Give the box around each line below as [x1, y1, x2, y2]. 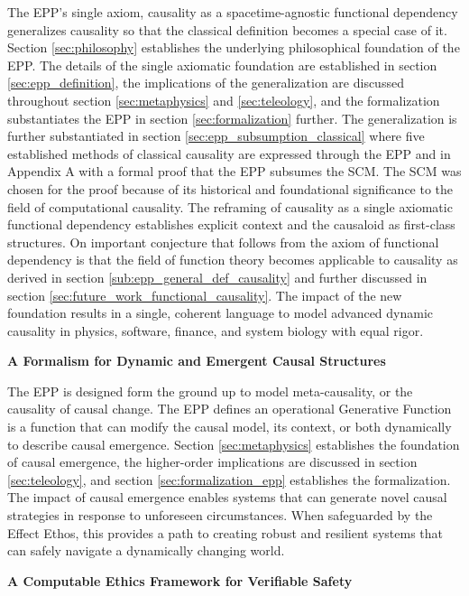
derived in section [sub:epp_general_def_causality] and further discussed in [7, 267, 428, 286]
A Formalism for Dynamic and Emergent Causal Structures [7, 351, 386, 370]
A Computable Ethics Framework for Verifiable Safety [7, 571, 353, 590]
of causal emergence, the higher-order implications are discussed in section [7, 452, 418, 471]
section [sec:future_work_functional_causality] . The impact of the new [7, 285, 402, 304]
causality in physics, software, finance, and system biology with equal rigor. [7, 321, 424, 340]
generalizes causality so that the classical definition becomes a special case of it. [7, 20, 447, 39]
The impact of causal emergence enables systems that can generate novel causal [7, 488, 447, 507]
